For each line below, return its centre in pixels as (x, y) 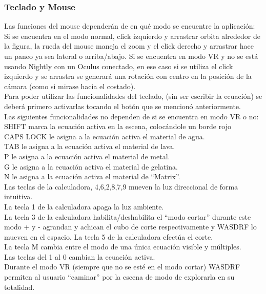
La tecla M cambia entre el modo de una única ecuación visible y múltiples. (123, 247)
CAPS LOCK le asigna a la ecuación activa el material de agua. (105, 136)
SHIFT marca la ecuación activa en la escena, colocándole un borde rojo (118, 126)
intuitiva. (18, 196)
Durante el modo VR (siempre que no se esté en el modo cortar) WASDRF (122, 267)
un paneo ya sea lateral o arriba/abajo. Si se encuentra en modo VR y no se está (131, 56)
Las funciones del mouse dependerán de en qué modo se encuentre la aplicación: (130, 26)
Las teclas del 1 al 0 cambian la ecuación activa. (80, 256)
